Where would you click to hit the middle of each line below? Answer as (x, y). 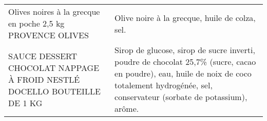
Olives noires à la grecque (54, 11)
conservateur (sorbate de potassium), (181, 97)
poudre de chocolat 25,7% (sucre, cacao (185, 62)
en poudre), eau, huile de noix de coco (183, 73)
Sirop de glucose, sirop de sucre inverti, (185, 50)
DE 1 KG (25, 103)
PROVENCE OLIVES (49, 35)
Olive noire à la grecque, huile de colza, (185, 17)
